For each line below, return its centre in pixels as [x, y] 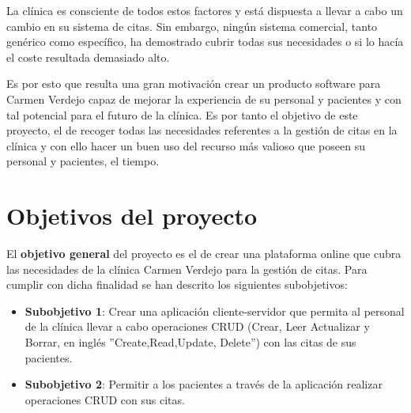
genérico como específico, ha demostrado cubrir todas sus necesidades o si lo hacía [205, 42]
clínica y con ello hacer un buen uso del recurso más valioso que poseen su [186, 145]
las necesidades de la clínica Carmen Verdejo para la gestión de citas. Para [187, 269]
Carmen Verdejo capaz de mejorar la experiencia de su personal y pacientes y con [204, 99]
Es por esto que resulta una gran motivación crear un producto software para [194, 83]
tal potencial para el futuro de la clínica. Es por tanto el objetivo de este [182, 114]
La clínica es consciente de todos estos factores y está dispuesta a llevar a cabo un [205, 10]
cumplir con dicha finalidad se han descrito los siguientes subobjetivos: [177, 284]
